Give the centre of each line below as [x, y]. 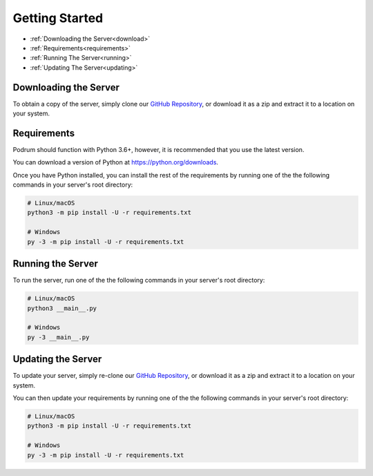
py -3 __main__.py [58, 337]
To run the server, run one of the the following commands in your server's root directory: [139, 280]
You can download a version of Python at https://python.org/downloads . [116, 162]
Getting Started [58, 18]
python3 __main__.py [62, 308]
